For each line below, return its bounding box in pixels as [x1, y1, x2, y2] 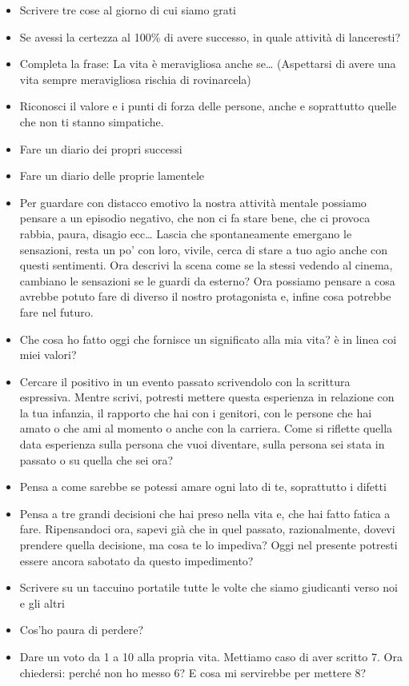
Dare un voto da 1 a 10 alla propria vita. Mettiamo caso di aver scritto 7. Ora [19, 648, 403, 664]
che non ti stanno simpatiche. [19, 113, 164, 130]
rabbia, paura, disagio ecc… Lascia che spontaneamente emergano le [19, 225, 352, 241]
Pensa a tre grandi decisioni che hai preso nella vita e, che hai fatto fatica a [19, 505, 391, 521]
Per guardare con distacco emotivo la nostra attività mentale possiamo [19, 193, 367, 210]
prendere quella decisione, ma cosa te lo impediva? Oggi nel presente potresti [19, 536, 398, 553]
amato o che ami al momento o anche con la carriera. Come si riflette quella [19, 420, 393, 437]
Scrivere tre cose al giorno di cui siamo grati [19, 2, 237, 18]
